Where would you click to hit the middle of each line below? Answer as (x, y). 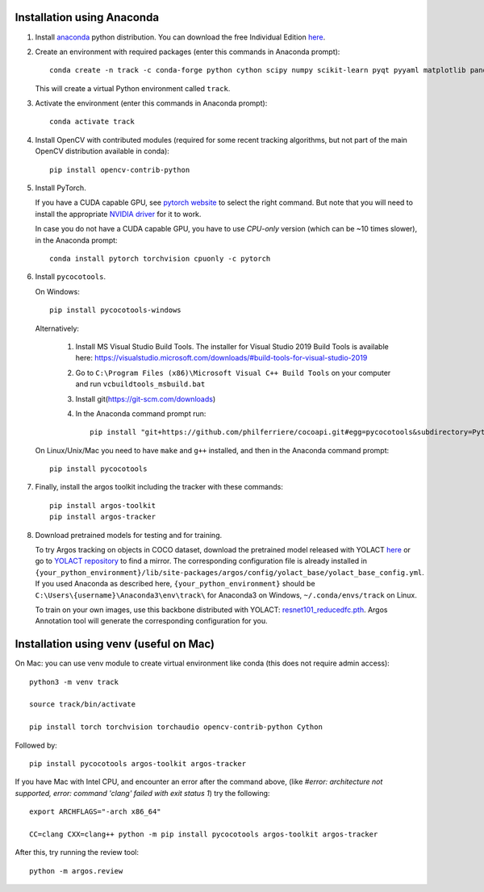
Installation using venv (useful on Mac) (115, 644)
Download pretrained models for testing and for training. (129, 535)
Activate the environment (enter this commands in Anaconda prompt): (151, 103)
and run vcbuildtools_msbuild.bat (140, 384)
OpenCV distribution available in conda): (102, 151)
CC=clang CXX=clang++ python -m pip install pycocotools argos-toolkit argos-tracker (204, 834)
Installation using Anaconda (87, 17)
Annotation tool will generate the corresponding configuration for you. (151, 621)
